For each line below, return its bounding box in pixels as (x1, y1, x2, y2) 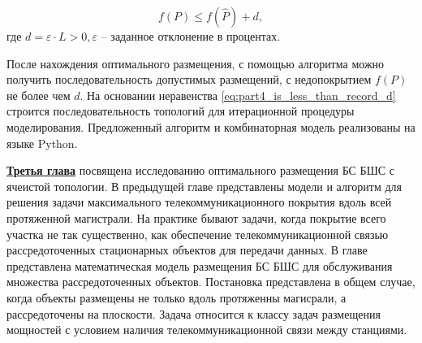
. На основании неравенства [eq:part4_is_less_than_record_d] (80, 86, 396, 103)
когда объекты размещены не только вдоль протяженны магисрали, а (6, 289, 347, 306)
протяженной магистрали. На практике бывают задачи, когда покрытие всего (6, 209, 386, 226)
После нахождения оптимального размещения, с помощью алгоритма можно (6, 54, 385, 72)
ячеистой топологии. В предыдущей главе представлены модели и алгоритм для (6, 177, 402, 194)
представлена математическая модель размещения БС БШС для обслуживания (6, 257, 393, 274)
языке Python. (6, 134, 78, 151)
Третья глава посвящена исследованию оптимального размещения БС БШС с (6, 162, 394, 179)
